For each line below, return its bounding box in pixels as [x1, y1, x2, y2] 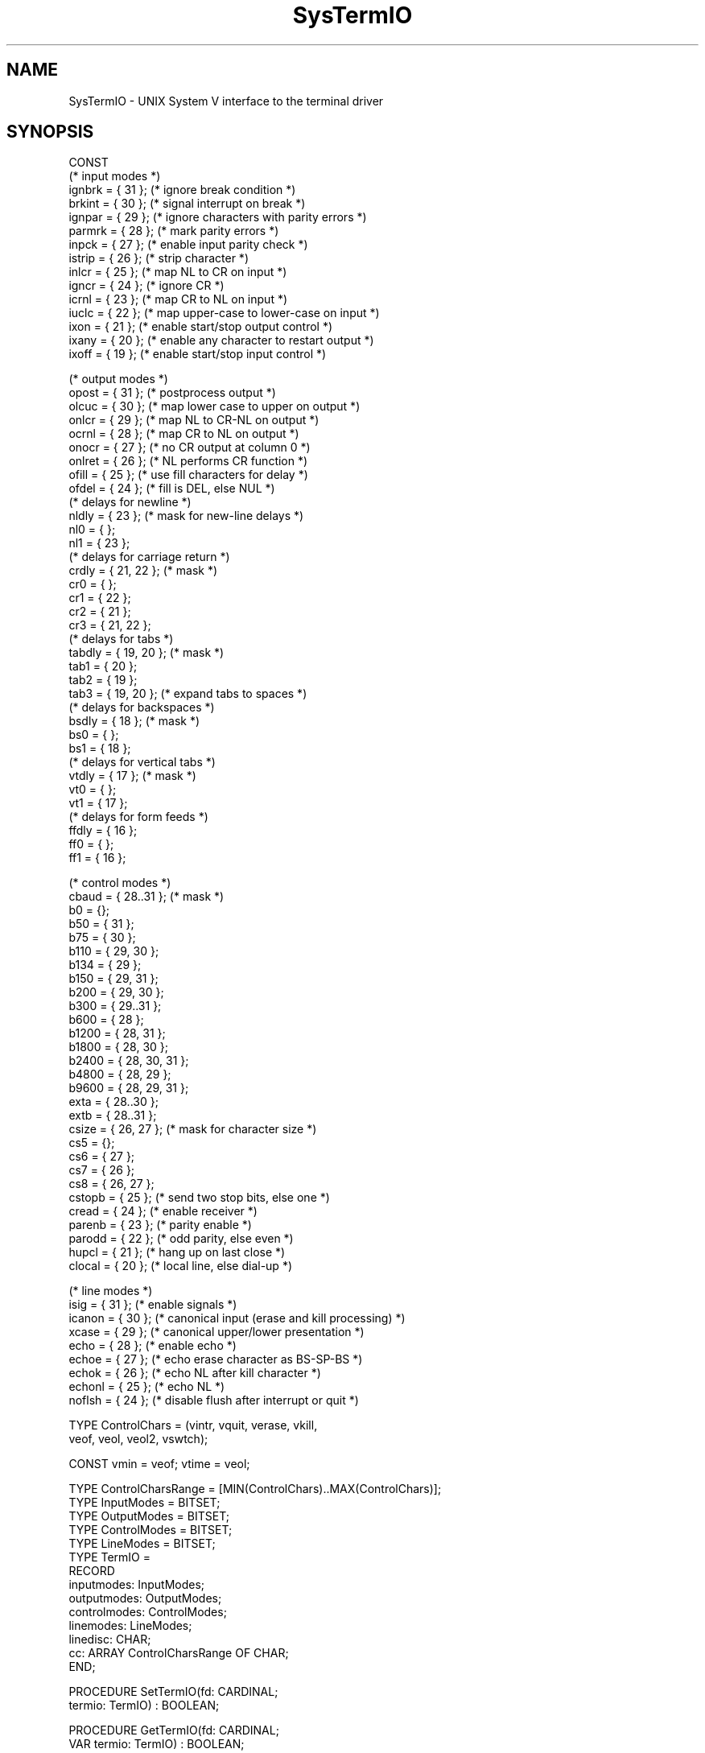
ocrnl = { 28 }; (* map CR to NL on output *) [68, 427, 299, 441]
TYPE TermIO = [68, 1550, 151, 1565]
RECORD [68, 1564, 115, 1578]
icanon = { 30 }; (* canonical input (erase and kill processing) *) [68, 1311, 406, 1326]
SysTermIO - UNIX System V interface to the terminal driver [68, 93, 384, 108]
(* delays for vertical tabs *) [68, 755, 216, 769]
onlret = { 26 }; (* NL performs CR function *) [68, 454, 308, 468]
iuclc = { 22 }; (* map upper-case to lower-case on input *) [68, 306, 380, 320]
